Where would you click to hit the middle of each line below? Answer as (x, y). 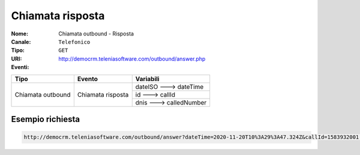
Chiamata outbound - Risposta (96, 34)
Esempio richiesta (46, 119)
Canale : (21, 41)
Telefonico (74, 42)
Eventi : (20, 67)
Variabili (147, 79)
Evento (88, 79)
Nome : (20, 34)
